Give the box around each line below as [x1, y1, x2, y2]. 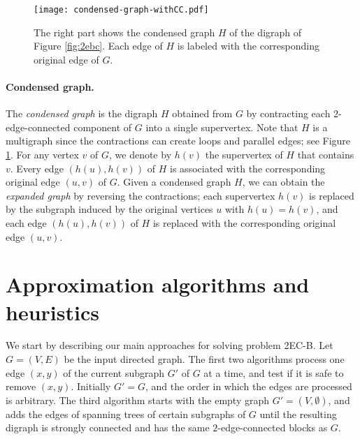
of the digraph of [229, 24, 302, 39]
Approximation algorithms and [6, 270, 310, 299]
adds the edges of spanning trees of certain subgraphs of [6, 406, 246, 421]
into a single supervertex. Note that [145, 119, 298, 134]
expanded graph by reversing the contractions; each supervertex [6, 188, 275, 202]
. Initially [71, 379, 111, 394]
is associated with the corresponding [170, 161, 326, 175]
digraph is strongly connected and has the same [6, 420, 210, 435]
